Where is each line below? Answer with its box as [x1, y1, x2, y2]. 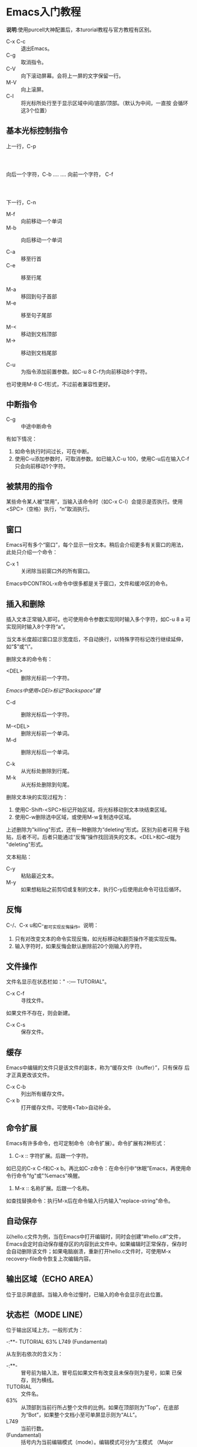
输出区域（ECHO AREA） [6, 1274, 98, 1284]
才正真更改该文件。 [6, 1072, 53, 1079]
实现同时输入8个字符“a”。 [6, 623, 69, 630]
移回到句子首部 [21, 293, 57, 300]
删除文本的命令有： [6, 656, 53, 662]
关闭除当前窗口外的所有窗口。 [21, 567, 93, 574]
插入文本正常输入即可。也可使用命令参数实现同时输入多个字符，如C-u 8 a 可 [6, 616, 191, 623]
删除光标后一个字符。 [21, 711, 72, 718]
